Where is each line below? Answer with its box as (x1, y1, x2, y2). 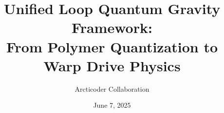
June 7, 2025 (93, 100, 131, 110)
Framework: (72, 17, 152, 37)
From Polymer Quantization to (6, 36, 218, 56)
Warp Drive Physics (43, 55, 181, 75)
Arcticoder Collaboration (75, 83, 149, 94)
